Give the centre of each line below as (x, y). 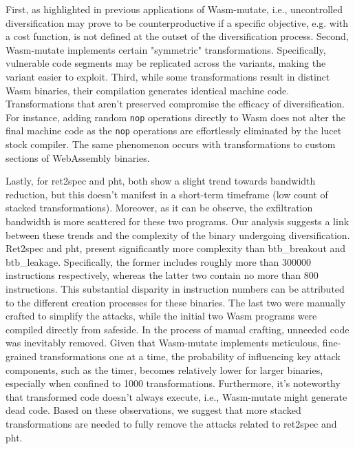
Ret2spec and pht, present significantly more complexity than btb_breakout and (176, 248)
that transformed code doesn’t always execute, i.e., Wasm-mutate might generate (176, 396)
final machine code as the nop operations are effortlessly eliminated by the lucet (174, 130)
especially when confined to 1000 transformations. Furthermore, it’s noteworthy (173, 383)
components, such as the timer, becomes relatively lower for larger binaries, (164, 369)
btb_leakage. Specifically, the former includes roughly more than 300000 (158, 261)
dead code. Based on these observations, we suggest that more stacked (153, 410)
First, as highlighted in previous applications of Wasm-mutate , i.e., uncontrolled (174, 9)
